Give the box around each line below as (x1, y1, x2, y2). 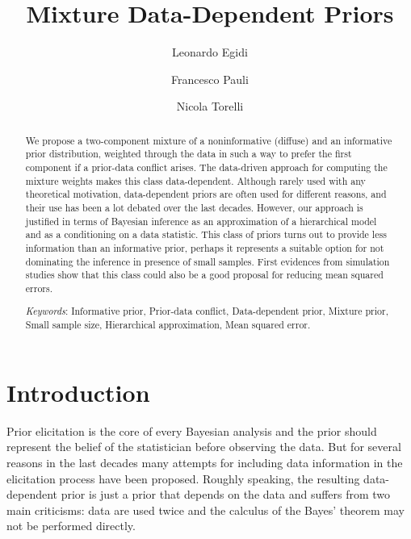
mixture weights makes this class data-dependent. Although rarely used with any (25, 173, 366, 187)
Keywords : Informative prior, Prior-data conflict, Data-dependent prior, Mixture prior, (25, 304, 388, 318)
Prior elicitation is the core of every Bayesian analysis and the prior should (6, 422, 377, 439)
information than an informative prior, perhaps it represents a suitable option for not (25, 240, 384, 254)
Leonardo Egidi (172, 44, 248, 61)
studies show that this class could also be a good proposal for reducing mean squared (25, 268, 384, 282)
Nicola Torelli (176, 98, 244, 115)
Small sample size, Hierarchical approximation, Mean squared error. (25, 318, 311, 332)
